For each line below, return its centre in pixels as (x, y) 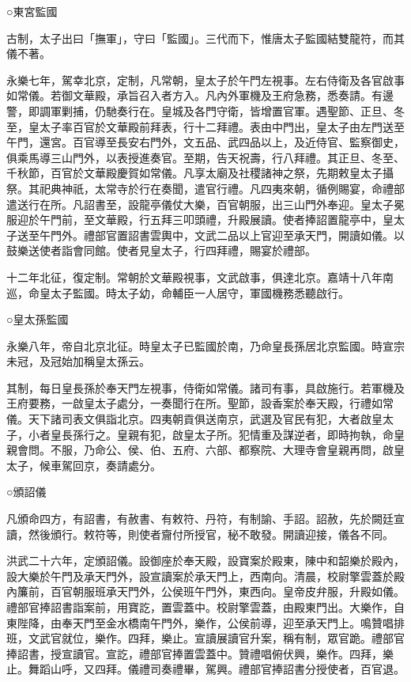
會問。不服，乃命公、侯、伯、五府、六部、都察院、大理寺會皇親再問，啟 (205, 450)
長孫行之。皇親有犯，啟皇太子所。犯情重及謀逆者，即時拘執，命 (227, 434)
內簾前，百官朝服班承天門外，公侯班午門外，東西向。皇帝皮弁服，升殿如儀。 (205, 591)
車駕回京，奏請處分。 (106, 465)
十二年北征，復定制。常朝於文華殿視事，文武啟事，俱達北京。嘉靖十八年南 (200, 277)
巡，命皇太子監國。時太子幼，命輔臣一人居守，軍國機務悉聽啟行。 (178, 292)
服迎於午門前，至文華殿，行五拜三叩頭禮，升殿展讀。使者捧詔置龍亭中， (194, 220)
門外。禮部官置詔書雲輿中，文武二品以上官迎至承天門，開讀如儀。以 (227, 235)
